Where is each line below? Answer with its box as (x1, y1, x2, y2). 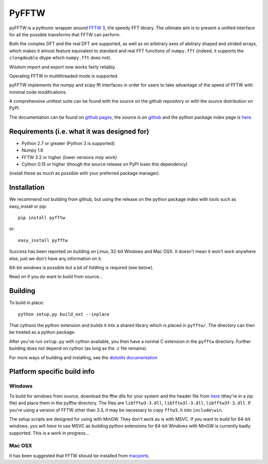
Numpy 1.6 (21, 147, 44, 154)
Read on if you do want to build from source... (9, 274, 103, 280)
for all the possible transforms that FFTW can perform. (9, 31, 121, 37)
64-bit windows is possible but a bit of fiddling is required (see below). (9, 264, 154, 270)
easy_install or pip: (9, 203, 47, 209)
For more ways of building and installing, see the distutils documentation (9, 354, 158, 360)
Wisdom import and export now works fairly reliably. (9, 64, 116, 70)
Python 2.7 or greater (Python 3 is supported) (21, 140, 115, 146)
